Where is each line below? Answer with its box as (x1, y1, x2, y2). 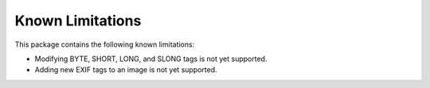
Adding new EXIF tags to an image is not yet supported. (34, 65, 218, 75)
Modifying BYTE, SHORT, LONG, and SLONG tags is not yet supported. (34, 54, 268, 63)
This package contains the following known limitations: (14, 40, 195, 49)
